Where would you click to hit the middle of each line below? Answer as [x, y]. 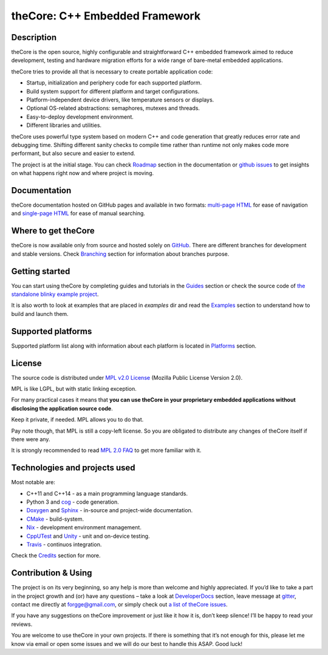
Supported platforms [52, 331]
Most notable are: [33, 482]
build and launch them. [40, 314]
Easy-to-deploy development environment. [80, 117]
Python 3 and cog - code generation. [73, 502]
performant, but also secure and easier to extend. [73, 153]
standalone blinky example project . [55, 294]
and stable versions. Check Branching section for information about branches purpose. [120, 254]
